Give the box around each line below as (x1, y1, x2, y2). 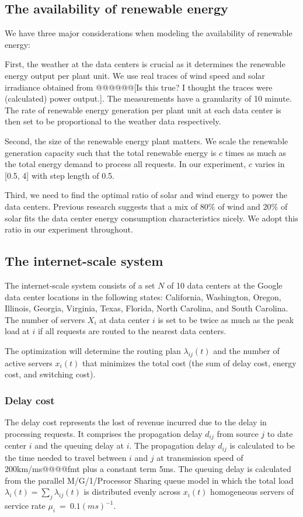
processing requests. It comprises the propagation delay (5, 427, 203, 439)
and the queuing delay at (34, 439, 124, 452)
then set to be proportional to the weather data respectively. (5, 115, 221, 127)
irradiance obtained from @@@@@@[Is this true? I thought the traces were (5, 81, 273, 93)
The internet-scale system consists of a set (5, 279, 155, 291)
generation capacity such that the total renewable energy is (5, 146, 217, 158)
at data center (99, 313, 150, 325)
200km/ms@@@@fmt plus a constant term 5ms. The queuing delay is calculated (5, 463, 291, 475)
